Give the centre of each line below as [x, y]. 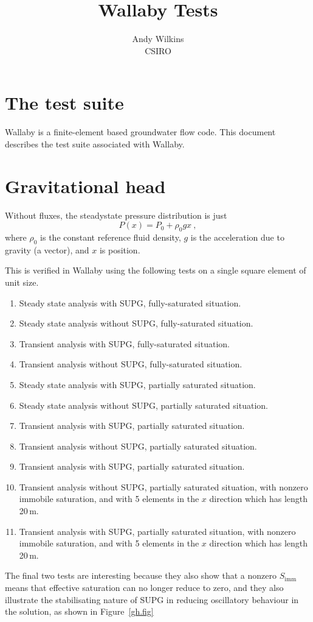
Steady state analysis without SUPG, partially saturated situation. [143, 405]
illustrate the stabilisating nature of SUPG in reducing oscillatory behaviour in [152, 599]
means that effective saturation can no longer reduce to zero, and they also [144, 588]
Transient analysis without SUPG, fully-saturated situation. [131, 364]
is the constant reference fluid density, [111, 237]
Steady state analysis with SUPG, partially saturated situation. [137, 384]
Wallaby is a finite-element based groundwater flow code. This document [140, 132]
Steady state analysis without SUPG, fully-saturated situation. [136, 323]
